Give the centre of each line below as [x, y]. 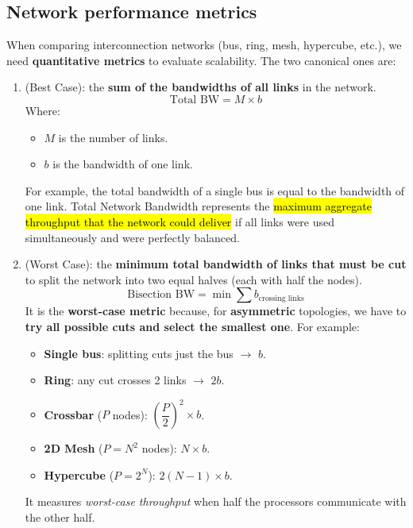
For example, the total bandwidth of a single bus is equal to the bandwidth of [215, 190]
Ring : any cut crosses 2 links [115, 380]
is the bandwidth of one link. [123, 164]
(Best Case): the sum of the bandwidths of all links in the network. [201, 87]
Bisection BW [161, 295]
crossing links [281, 298]
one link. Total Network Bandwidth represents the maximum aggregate [198, 206]
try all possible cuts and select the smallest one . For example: [192, 326]
